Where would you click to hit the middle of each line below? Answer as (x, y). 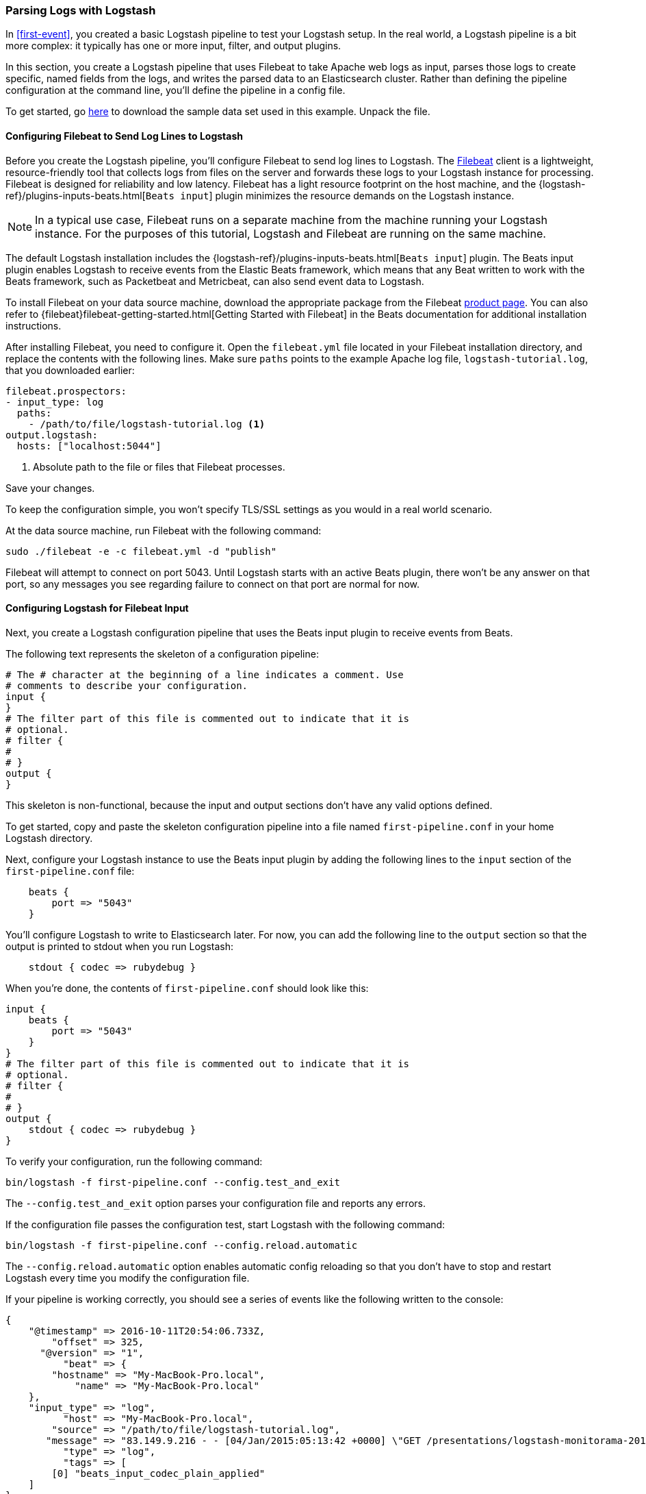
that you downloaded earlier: (70, 370)
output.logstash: (52, 435)
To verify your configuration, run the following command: (134, 1161)
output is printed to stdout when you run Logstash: (120, 946)
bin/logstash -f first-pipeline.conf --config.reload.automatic (182, 1245)
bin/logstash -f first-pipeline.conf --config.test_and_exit (173, 1182)
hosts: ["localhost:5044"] (89, 446)
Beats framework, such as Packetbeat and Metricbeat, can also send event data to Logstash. (215, 281)
